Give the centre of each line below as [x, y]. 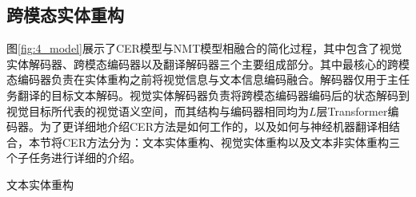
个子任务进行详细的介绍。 [74, 158]
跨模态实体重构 [65, 15]
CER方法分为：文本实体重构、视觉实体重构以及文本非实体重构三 [231, 142]
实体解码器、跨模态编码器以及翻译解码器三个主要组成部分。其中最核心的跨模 [208, 63]
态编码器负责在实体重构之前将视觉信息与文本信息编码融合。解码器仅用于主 [202, 79]
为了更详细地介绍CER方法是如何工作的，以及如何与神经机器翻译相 [214, 126]
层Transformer [352, 110]
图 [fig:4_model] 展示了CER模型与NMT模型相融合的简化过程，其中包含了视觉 [204, 48]
